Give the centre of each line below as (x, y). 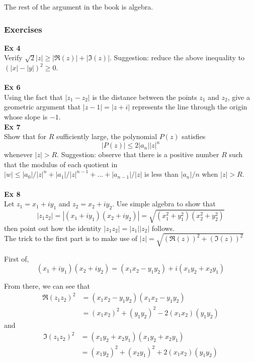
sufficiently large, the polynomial (107, 136)
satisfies (194, 136)
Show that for (25, 136)
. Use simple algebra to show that (164, 204)
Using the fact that (33, 97)
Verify (13, 57)
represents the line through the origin (190, 107)
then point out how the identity (53, 228)
